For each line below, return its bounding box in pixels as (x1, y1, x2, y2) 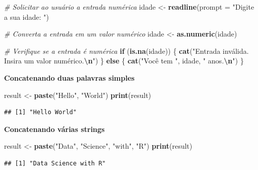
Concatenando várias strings (4, 123, 105, 134)
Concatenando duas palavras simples (4, 72, 135, 83)
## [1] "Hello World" (4, 109, 77, 116)
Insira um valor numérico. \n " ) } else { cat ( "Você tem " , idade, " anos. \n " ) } (4, 55, 244, 66)
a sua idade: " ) (4, 11, 49, 22)
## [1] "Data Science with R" (4, 159, 106, 167)
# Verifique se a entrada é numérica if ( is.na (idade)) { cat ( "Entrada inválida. (4, 45, 249, 56)
